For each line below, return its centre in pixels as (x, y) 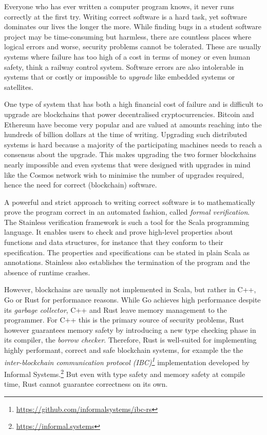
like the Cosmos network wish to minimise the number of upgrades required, (124, 174)
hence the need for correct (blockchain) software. (81, 185)
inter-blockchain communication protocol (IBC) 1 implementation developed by (127, 361)
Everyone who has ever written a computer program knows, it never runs (119, 6)
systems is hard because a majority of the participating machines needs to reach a (133, 144)
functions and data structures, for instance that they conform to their (114, 242)
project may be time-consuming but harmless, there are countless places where (128, 36)
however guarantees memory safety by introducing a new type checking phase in (130, 329)
